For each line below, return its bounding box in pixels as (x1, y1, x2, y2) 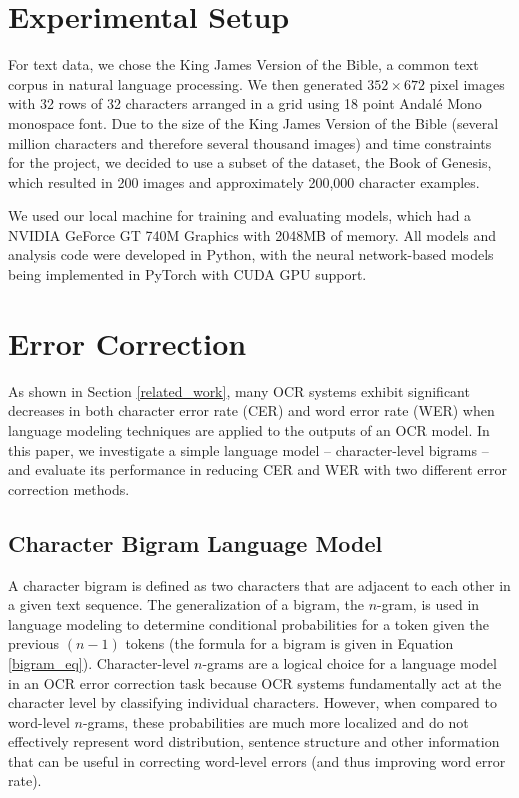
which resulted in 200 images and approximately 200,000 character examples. (8, 171, 480, 192)
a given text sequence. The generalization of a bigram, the (8, 594, 364, 615)
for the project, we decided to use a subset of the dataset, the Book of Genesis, (8, 152, 492, 173)
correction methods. (8, 478, 130, 499)
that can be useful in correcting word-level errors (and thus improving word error (8, 750, 506, 771)
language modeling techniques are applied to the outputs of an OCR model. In (8, 419, 490, 440)
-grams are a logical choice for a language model (202, 652, 497, 673)
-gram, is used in (377, 594, 480, 615)
